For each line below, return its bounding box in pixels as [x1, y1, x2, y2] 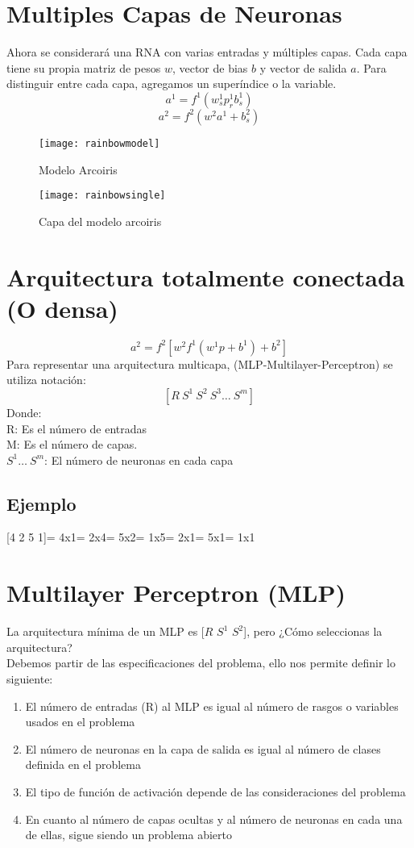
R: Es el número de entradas [6, 420, 147, 437]
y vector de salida [259, 59, 347, 76]
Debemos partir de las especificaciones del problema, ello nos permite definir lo [6, 654, 395, 671]
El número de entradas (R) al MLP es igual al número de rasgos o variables [25, 697, 399, 714]
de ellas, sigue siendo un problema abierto [25, 826, 232, 843]
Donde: [6, 403, 42, 420]
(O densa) [6, 291, 118, 324]
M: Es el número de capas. [6, 436, 138, 453]
